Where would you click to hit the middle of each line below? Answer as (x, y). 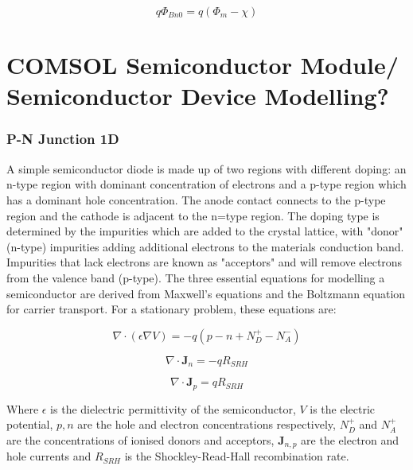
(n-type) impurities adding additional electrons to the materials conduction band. (205, 246)
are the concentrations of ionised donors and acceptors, (140, 439)
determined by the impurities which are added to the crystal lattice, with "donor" (205, 231)
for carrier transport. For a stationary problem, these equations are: (171, 309)
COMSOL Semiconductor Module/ (203, 65)
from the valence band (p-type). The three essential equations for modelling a (196, 277)
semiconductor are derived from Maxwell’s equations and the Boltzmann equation (206, 293)
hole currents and (49, 456)
